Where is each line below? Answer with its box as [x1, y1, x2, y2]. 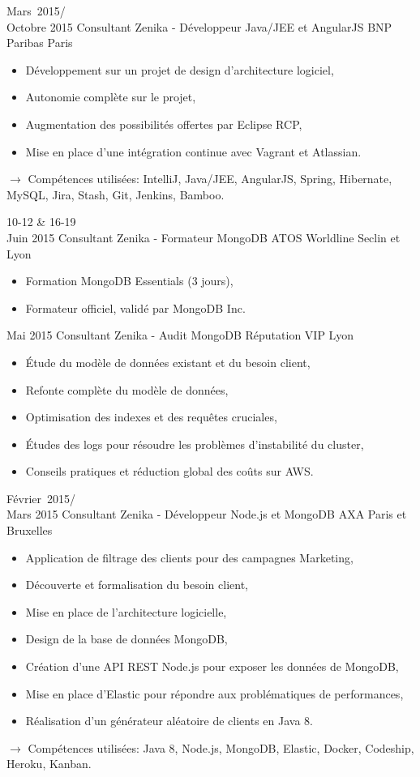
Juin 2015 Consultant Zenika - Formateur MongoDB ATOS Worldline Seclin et [6, 228, 401, 245]
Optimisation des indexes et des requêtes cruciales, [25, 408, 277, 425]
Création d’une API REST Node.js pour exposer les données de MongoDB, [25, 658, 399, 675]
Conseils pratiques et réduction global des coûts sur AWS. [25, 463, 314, 480]
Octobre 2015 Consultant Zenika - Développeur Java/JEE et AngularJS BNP [6, 18, 392, 35]
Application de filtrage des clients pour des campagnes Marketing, [25, 549, 354, 566]
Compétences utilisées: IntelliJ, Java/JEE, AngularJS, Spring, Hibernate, [28, 170, 392, 187]
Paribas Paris [6, 34, 73, 51]
